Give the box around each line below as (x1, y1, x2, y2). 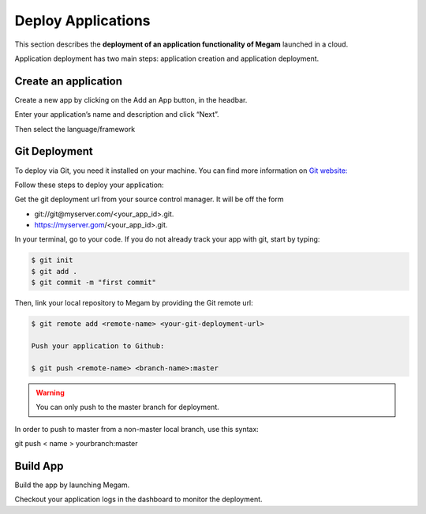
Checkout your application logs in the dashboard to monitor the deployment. (14, 494, 263, 505)
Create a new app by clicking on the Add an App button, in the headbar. (14, 95, 248, 104)
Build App (14, 459, 64, 473)
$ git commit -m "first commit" (31, 278, 157, 287)
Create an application (14, 74, 122, 88)
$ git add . (31, 267, 78, 276)
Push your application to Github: (31, 342, 165, 351)
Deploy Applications (14, 12, 151, 29)
